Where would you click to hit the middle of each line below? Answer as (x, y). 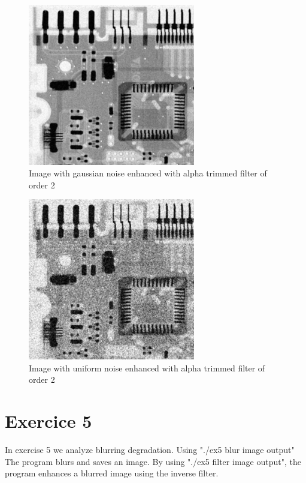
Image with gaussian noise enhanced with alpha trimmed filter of (148, 173)
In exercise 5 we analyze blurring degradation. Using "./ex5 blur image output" (150, 449)
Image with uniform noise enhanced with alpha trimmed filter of (147, 367)
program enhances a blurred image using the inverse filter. (112, 473)
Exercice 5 (49, 421)
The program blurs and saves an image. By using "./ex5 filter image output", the (153, 461)
